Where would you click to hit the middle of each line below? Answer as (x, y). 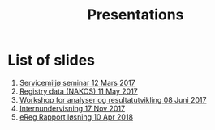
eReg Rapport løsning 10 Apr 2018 (76, 117)
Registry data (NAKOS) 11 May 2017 (79, 91)
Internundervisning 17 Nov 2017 (72, 108)
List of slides (51, 60)
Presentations (135, 15)
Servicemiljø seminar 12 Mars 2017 (77, 82)
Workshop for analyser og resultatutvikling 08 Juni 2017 (113, 99)
